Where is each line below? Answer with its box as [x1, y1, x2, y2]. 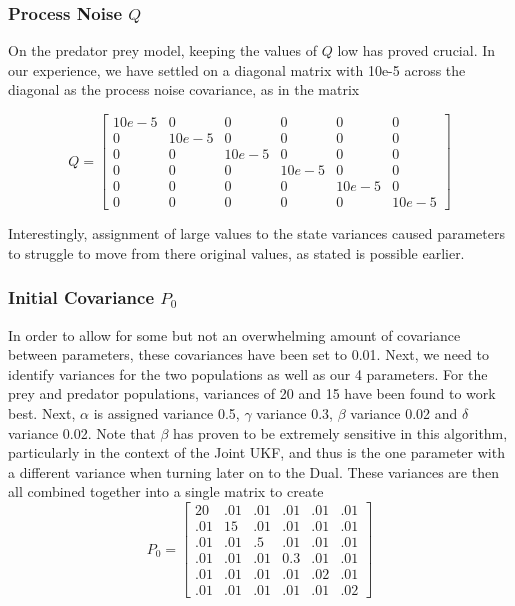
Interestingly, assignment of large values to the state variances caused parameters [8, 223, 505, 244]
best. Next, [8, 402, 76, 423]
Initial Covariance [8, 285, 155, 310]
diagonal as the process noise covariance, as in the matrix [8, 79, 360, 100]
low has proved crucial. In [337, 40, 496, 61]
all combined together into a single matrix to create [8, 481, 324, 502]
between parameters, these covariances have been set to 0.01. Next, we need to [8, 344, 489, 365]
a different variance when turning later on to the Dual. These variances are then [8, 461, 499, 482]
